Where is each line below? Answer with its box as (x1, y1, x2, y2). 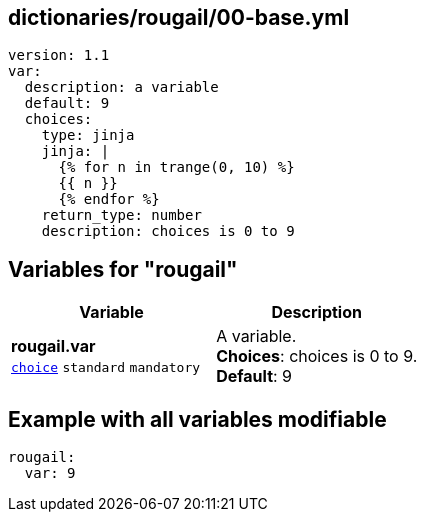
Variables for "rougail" (8, 256, 238, 282)
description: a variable (24, 79, 219, 96)
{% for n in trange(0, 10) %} (58, 159, 295, 176)
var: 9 (24, 465, 76, 482)
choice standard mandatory (11, 360, 201, 376)
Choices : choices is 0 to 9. (216, 346, 418, 367)
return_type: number (41, 207, 202, 224)
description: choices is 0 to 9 (41, 223, 295, 240)
